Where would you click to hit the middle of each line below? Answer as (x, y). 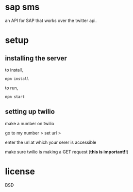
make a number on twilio (30, 123)
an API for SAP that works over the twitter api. (51, 20)
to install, (14, 70)
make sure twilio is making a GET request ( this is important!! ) (67, 152)
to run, (12, 88)
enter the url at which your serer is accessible (51, 142)
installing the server (36, 58)
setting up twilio (30, 112)
